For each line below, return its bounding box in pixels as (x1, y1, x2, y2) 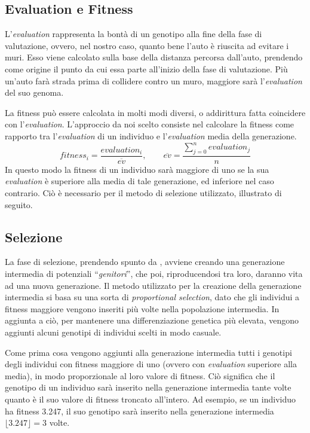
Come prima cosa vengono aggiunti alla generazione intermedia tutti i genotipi (5, 346, 292, 358)
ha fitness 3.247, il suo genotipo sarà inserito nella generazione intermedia (5, 404, 274, 417)
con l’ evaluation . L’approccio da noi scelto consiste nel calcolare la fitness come (5, 118, 294, 130)
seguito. (5, 198, 33, 211)
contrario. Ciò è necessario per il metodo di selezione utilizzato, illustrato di (5, 187, 282, 199)
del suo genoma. (5, 86, 64, 99)
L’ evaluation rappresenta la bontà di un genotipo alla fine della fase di (5, 28, 262, 40)
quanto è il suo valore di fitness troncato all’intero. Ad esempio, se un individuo (5, 392, 296, 405)
